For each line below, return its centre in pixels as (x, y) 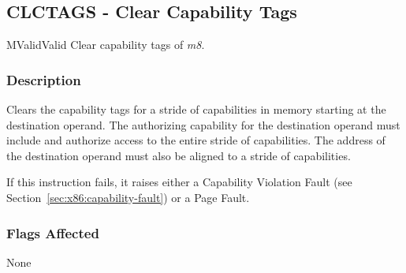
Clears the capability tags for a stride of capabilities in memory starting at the (196, 109)
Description (44, 79)
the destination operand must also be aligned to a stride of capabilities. (179, 155)
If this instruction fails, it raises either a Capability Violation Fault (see (179, 182)
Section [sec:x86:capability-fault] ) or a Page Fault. (128, 197)
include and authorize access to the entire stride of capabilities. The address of (196, 140)
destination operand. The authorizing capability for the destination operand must (203, 124)
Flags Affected (53, 232)
